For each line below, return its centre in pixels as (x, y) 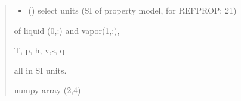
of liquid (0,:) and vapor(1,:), (67, 30)
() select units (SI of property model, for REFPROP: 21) (132, 10)
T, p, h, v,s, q (39, 50)
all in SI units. (40, 70)
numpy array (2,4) (47, 90)
